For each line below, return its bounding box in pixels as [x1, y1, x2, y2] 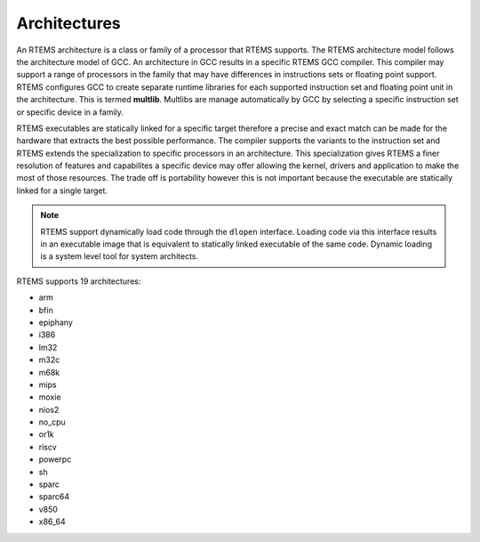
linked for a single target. [16, 185, 108, 196]
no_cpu [38, 417, 66, 427]
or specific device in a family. [16, 107, 124, 117]
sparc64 [38, 491, 70, 502]
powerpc [38, 454, 72, 465]
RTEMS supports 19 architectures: [16, 276, 141, 287]
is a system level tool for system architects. [40, 251, 199, 262]
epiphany [38, 317, 73, 328]
